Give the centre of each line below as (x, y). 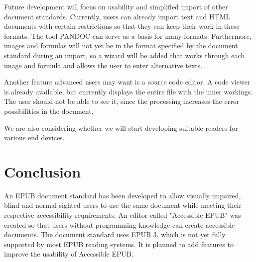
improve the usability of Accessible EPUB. (69, 254)
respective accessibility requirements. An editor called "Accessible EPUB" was (123, 215)
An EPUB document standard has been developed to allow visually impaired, (123, 195)
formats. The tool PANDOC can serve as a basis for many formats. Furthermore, (128, 36)
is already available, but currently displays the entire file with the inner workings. (128, 91)
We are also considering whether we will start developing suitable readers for (121, 128)
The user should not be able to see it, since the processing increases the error (122, 101)
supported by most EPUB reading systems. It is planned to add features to (119, 244)
